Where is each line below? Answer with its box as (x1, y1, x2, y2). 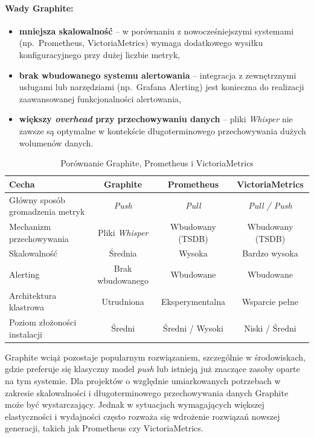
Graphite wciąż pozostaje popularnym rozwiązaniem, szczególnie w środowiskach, (5, 350, 306, 363)
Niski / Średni (244, 321, 296, 334)
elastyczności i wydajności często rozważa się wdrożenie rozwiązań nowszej (5, 410, 280, 422)
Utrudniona (101, 295, 144, 307)
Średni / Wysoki (163, 321, 223, 334)
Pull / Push (248, 199, 292, 212)
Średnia (109, 247, 137, 260)
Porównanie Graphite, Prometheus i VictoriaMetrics (60, 157, 254, 169)
